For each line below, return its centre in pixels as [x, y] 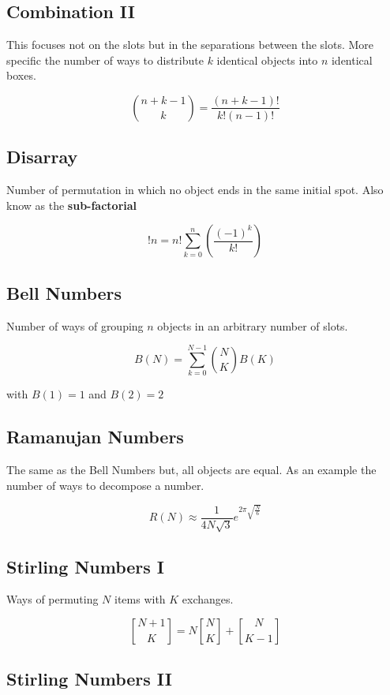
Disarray [42, 157]
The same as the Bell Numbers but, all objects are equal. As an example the [191, 470]
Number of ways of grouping [75, 325]
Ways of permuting [52, 599]
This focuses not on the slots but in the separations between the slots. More [190, 45]
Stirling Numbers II [89, 679]
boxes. [21, 75]
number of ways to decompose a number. [105, 485]
